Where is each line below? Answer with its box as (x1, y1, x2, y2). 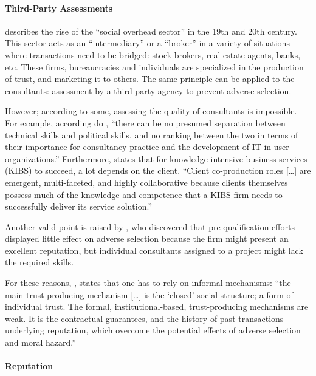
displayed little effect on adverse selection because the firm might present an (5, 232, 289, 245)
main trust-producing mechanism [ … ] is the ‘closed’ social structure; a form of (5, 288, 294, 301)
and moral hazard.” (5, 336, 76, 349)
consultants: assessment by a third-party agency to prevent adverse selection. (5, 84, 292, 97)
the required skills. (5, 256, 74, 268)
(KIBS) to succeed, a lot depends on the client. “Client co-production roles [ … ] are (5, 164, 311, 177)
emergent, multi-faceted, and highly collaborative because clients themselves (5, 176, 288, 188)
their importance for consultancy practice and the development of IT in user (5, 140, 289, 153)
